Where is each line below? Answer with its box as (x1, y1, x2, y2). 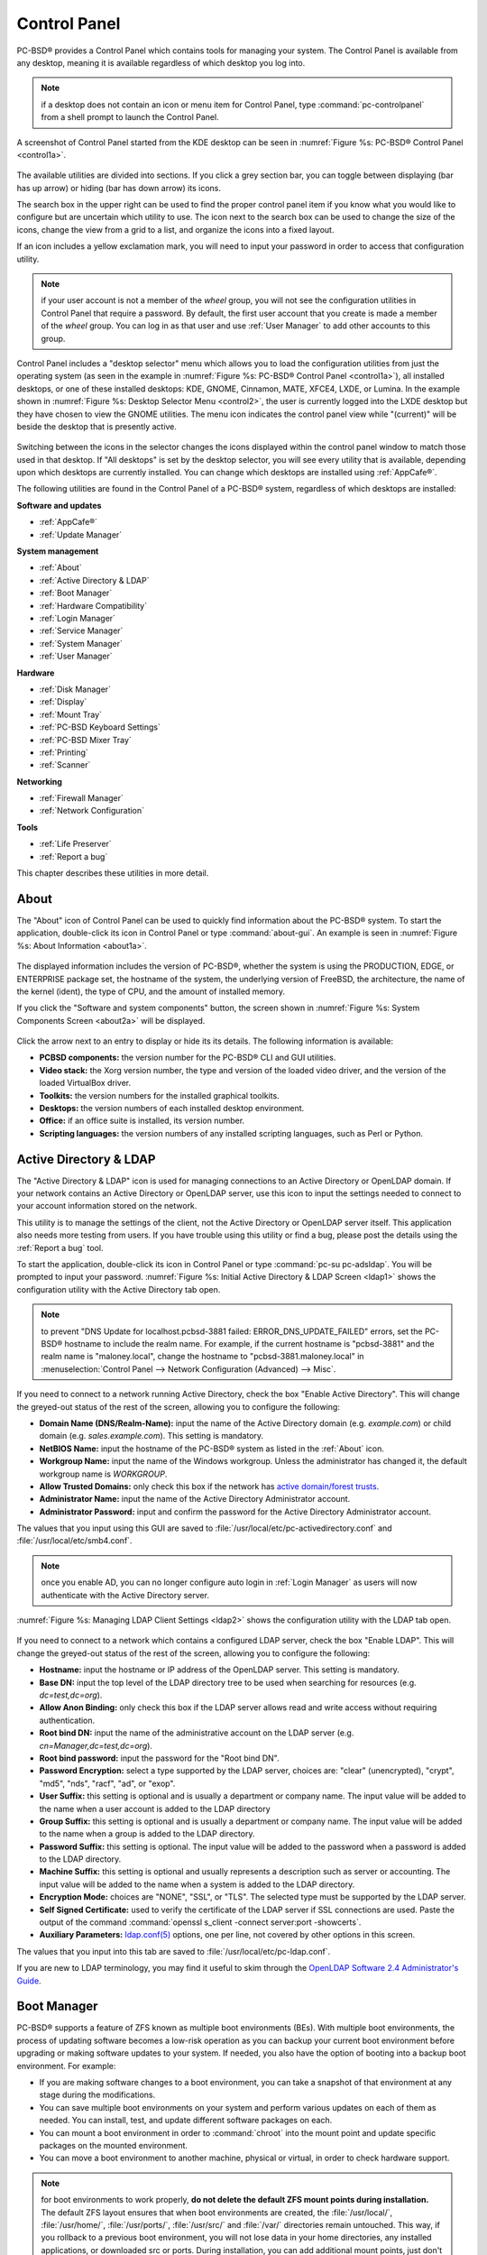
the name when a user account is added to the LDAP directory (39, 1803, 271, 1814)
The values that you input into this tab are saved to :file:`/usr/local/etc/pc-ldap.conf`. (16, 1946, 331, 1956)
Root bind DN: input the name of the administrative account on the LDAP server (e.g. (39, 1727, 354, 1738)
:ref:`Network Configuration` (39, 805, 144, 816)
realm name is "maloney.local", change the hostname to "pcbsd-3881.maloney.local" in (41, 1351, 364, 1362)
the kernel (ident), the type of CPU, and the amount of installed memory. (16, 986, 286, 997)
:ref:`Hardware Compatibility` (39, 600, 148, 611)
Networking (16, 776, 63, 787)
